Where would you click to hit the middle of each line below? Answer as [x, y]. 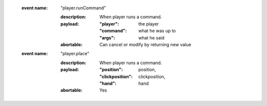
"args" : [108, 37]
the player [149, 24]
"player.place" [75, 54]
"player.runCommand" [83, 8]
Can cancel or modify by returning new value [145, 44]
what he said [152, 37]
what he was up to [157, 31]
